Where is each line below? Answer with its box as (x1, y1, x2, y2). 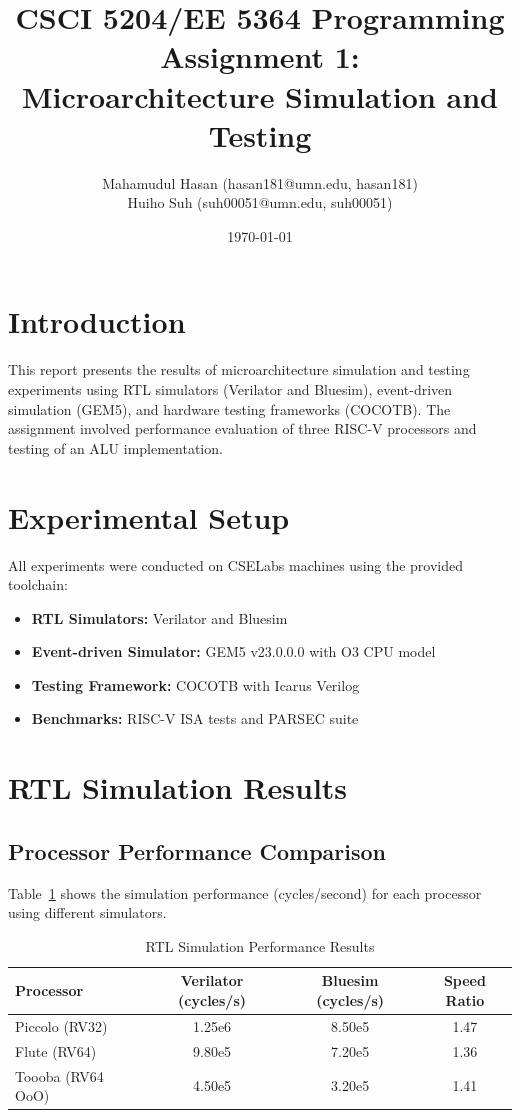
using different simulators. (8, 902, 167, 923)
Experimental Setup (8, 496, 290, 537)
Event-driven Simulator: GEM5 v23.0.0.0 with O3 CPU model (31, 641, 436, 662)
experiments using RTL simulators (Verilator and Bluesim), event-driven (8, 379, 453, 399)
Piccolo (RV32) (15, 1015, 108, 1036)
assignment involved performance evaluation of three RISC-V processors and (8, 418, 477, 439)
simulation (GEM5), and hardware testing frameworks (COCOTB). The (8, 398, 451, 419)
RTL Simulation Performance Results (145, 935, 375, 956)
